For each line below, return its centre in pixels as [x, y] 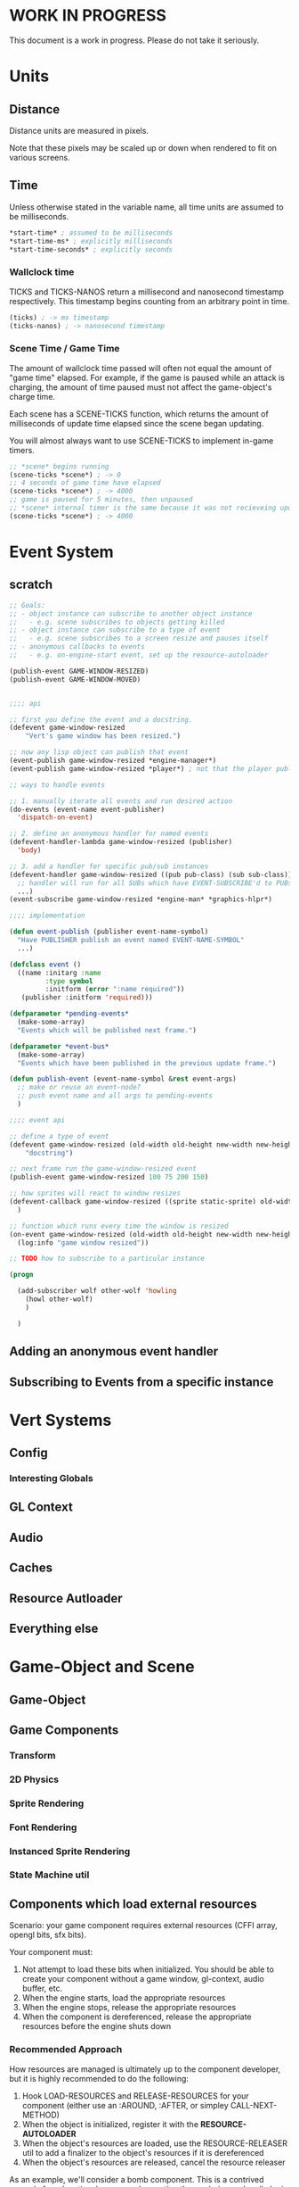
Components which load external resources [133, 1904]
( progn [21, 1275]
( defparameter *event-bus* [59, 1046]
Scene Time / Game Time [65, 349]
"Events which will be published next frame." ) [107, 1030]
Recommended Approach [66, 2050]
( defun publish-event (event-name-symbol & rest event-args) [123, 1079]
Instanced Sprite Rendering [70, 1851]
